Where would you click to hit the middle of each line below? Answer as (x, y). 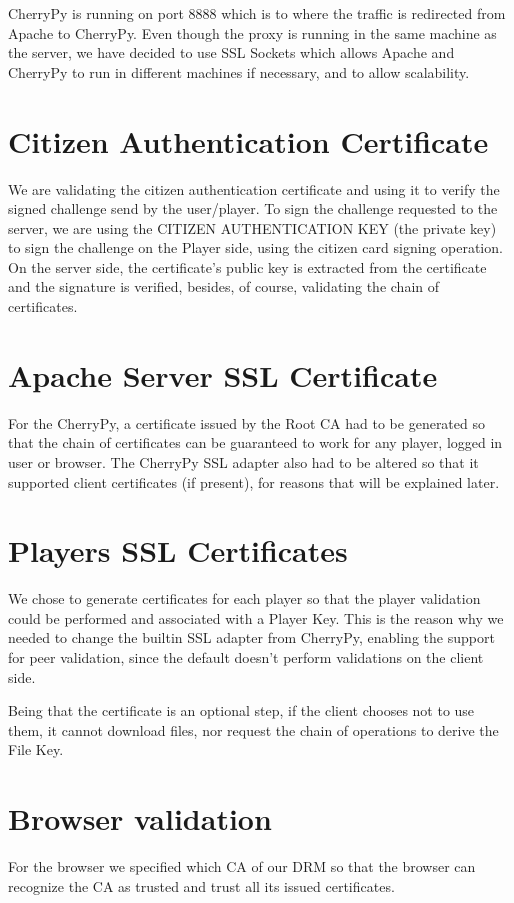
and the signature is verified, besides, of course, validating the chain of (224, 286)
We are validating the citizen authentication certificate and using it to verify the (254, 188)
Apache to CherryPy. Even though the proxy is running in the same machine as (252, 32)
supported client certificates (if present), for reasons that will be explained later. (254, 481)
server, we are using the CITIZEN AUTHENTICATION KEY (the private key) (252, 227)
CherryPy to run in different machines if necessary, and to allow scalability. (239, 71)
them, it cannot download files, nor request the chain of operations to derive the (253, 729)
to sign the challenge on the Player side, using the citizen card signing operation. (255, 247)
